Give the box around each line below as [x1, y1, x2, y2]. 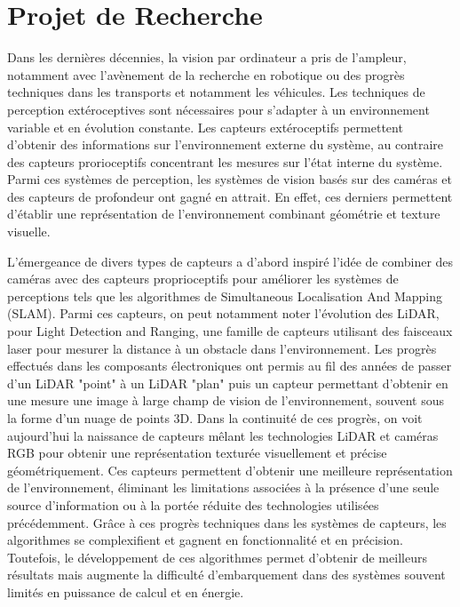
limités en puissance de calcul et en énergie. [7, 582, 244, 601]
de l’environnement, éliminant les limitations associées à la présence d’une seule [7, 478, 440, 497]
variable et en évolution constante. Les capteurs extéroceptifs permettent [7, 117, 403, 136]
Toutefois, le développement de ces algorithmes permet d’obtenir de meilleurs [7, 547, 427, 566]
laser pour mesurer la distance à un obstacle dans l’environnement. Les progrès [7, 339, 437, 357]
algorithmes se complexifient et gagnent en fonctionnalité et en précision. [7, 531, 403, 549]
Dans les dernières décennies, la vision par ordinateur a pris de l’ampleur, [7, 48, 407, 67]
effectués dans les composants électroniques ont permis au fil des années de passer [7, 356, 452, 375]
